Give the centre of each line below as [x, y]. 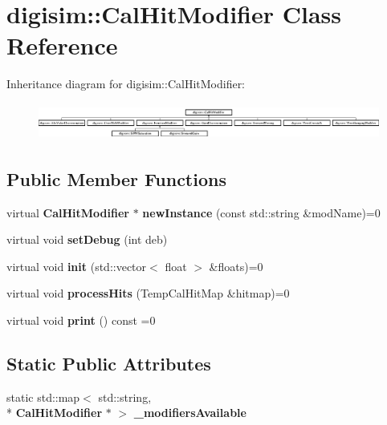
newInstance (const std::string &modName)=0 [261, 212]
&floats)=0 [236, 266]
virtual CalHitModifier [68, 212]
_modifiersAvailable [190, 413]
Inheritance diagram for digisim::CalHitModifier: [126, 84]
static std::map [43, 397]
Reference [62, 45]
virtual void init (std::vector [77, 266]
